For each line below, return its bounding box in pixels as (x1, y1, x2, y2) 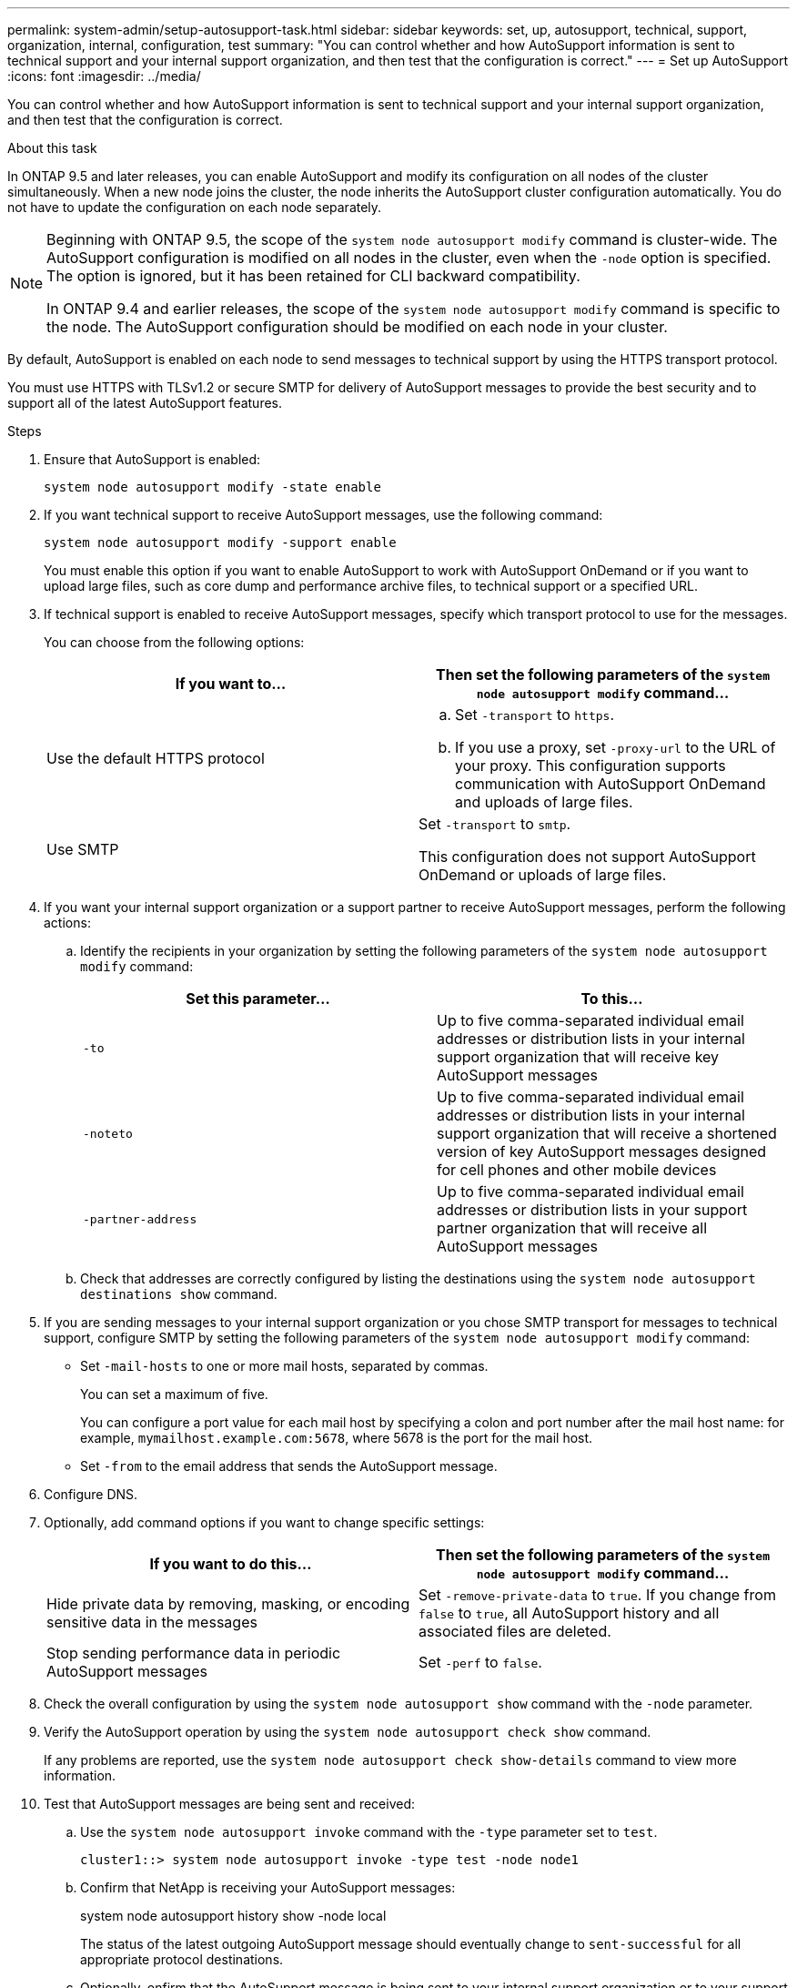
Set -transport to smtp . (419, 815, 571, 833)
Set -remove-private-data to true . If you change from (419, 1586, 776, 1604)
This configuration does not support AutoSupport (419, 847, 756, 866)
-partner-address (83, 1212, 197, 1226)
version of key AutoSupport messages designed (437, 1142, 767, 1161)
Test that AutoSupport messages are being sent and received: (44, 1796, 415, 1811)
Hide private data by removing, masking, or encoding (46, 1595, 410, 1613)
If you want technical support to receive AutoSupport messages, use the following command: (44, 507, 603, 522)
